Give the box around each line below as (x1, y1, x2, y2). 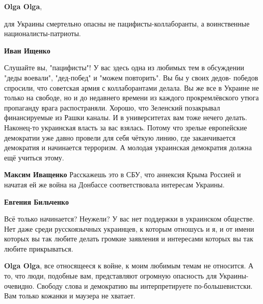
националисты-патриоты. (4, 28, 81, 39)
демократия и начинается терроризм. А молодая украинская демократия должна (4, 142, 252, 153)
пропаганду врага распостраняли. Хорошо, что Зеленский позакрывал (4, 102, 220, 113)
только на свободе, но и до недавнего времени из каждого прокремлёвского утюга (4, 92, 259, 103)
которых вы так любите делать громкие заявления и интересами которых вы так (4, 233, 253, 244)
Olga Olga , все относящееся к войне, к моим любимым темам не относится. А (4, 260, 254, 271)
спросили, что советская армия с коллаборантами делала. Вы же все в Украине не (4, 82, 259, 93)
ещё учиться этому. (4, 152, 64, 162)
